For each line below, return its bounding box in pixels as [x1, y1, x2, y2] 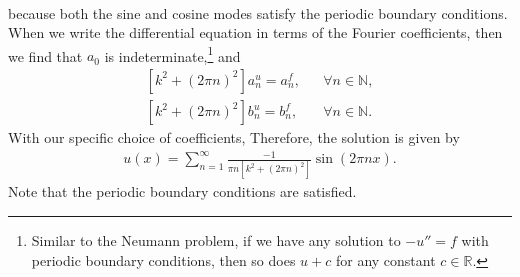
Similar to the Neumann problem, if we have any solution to [31, 230, 401, 251]
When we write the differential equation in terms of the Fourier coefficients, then [8, 22, 503, 43]
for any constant [335, 249, 436, 270]
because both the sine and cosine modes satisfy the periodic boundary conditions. [8, 2, 508, 23]
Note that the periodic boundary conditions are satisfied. [8, 181, 357, 202]
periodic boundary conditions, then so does [31, 249, 296, 270]
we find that [8, 45, 83, 66]
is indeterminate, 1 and [104, 42, 241, 66]
